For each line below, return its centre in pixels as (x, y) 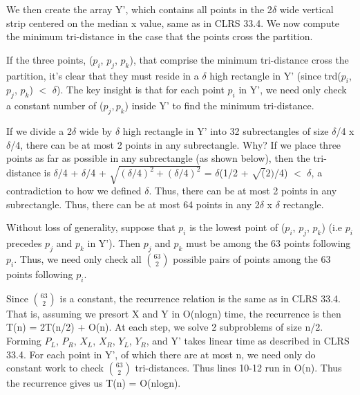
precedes (24, 243)
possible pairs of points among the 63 (252, 259)
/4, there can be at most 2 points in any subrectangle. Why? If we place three (176, 144)
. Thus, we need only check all (78, 259)
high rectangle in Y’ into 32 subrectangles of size (226, 130)
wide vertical (306, 9)
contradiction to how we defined (74, 191)
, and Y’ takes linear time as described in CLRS (248, 341)
